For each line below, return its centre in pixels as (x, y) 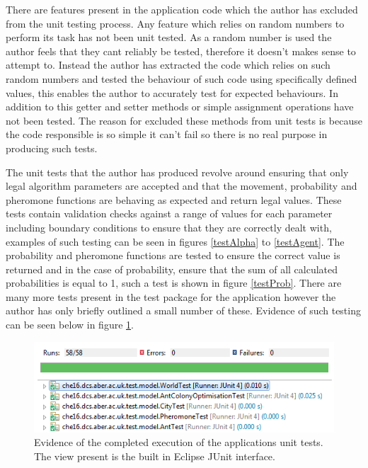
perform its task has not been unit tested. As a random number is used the (169, 37)
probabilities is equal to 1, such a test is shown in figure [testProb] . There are (174, 283)
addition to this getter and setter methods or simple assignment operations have (180, 107)
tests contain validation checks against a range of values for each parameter (169, 213)
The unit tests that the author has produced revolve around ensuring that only (177, 172)
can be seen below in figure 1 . (70, 325)
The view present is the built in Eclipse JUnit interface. (155, 456)
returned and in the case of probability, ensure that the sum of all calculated (172, 269)
